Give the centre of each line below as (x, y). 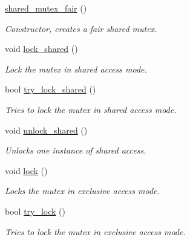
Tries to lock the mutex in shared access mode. (91, 109)
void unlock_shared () (46, 130)
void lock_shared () (41, 49)
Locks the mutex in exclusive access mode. (82, 191)
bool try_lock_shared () (51, 89)
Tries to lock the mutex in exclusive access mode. (95, 231)
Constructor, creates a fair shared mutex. (81, 28)
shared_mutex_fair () (46, 8)
